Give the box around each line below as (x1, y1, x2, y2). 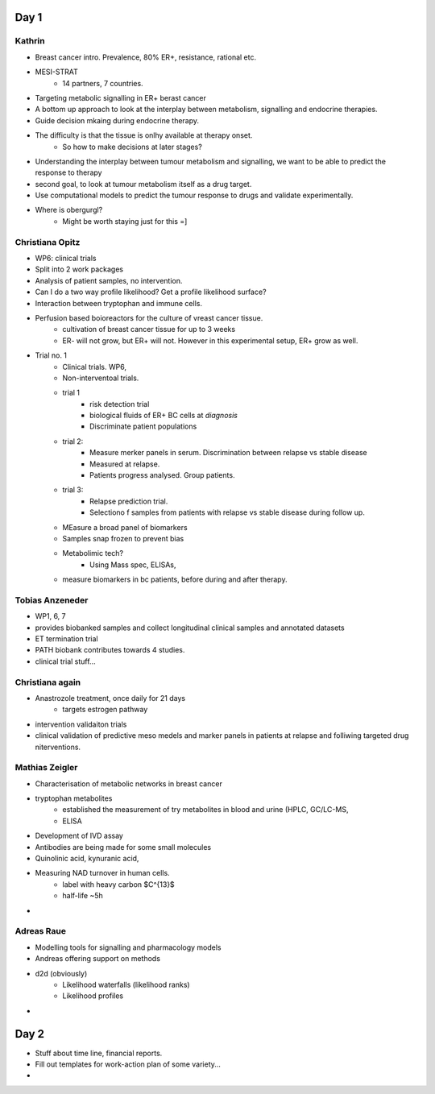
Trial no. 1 (35, 350, 68, 360)
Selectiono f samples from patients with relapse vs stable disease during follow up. (89, 508, 366, 517)
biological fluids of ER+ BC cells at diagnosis (89, 411, 238, 421)
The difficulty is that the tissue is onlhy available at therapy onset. (35, 131, 253, 140)
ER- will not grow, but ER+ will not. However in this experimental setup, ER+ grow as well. (62, 335, 358, 346)
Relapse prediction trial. (89, 496, 168, 506)
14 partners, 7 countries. (62, 78, 144, 88)
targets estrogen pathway (62, 705, 148, 715)
